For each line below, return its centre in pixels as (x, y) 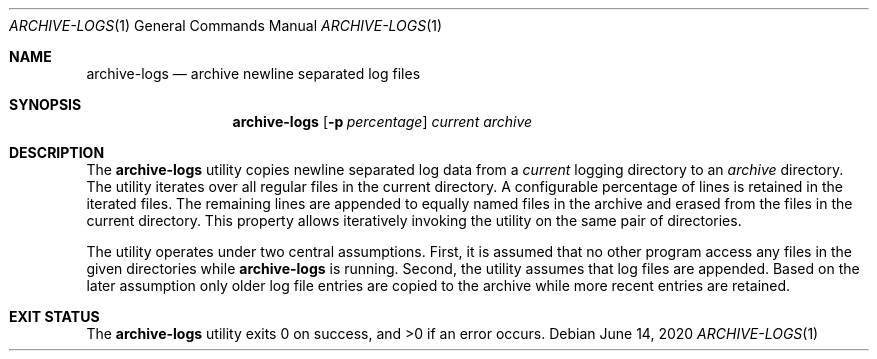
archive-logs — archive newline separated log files (253, 73)
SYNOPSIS (45, 104)
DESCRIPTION (57, 152)
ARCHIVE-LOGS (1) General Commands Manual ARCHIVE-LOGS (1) (226, 25)
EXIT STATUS (54, 316)
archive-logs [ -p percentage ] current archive (382, 121)
